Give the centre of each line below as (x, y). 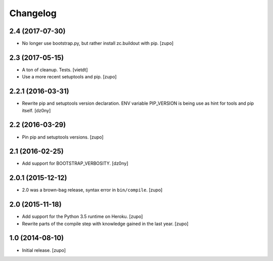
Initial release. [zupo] (44, 250)
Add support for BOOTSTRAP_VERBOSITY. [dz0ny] (75, 163)
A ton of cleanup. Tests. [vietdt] (55, 70)
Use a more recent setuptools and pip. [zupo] (69, 77)
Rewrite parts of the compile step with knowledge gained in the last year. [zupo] (105, 224)
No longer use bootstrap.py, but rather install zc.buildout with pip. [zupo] (98, 43)
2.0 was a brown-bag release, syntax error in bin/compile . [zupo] (92, 190)
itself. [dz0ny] (36, 110)
